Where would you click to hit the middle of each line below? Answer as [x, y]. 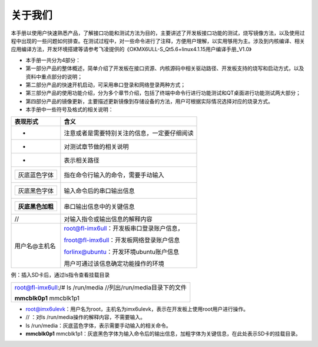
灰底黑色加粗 [36, 207]
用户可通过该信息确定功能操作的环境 [114, 263]
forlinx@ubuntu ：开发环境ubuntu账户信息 [122, 252]
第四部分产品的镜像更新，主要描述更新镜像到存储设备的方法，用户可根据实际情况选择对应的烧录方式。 [149, 101]
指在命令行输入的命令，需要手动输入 [114, 175]
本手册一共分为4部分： [53, 60]
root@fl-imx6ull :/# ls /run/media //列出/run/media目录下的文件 [101, 287]
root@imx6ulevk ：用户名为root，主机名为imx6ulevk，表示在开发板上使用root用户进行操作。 [137, 309]
